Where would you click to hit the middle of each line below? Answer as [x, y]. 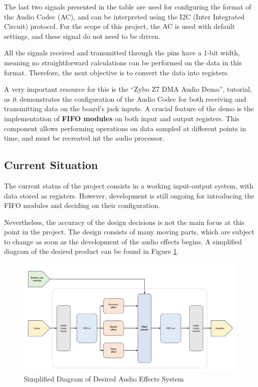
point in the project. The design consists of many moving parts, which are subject [129, 232]
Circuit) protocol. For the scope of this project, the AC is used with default [120, 26]
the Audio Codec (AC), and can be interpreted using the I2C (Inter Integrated [124, 16]
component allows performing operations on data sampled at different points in [125, 128]
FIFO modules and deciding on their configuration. [82, 205]
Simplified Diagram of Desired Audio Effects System [104, 379]
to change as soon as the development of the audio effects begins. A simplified [123, 241]
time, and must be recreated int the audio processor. [84, 138]
